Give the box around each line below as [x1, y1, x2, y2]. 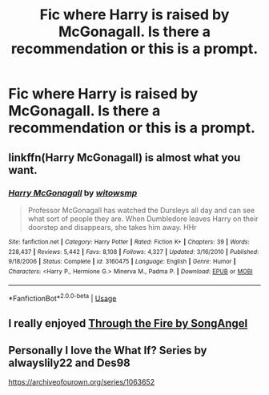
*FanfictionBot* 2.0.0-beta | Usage [8, 292, 117, 303]
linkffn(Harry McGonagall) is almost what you [8, 151, 241, 164]
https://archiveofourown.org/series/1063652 [8, 377, 155, 387]
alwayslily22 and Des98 [8, 356, 130, 369]
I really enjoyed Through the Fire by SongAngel [8, 316, 248, 330]
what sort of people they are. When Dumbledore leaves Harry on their [27, 214, 259, 224]
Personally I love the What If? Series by [8, 343, 207, 357]
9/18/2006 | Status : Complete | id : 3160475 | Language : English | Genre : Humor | [8, 258, 236, 266]
